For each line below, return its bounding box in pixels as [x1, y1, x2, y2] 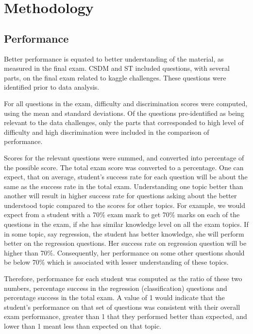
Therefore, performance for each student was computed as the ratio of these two [4, 273, 242, 284]
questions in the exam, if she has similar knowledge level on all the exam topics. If [4, 219, 249, 229]
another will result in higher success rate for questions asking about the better [4, 191, 237, 201]
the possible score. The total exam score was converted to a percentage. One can [4, 162, 244, 172]
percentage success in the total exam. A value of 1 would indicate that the [4, 292, 225, 302]
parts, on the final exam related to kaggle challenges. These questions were [4, 72, 226, 82]
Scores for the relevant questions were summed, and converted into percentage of [4, 152, 244, 162]
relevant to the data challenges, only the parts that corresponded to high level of [4, 117, 244, 127]
